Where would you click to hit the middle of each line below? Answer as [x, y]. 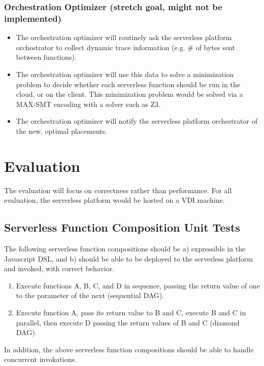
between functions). [46, 57]
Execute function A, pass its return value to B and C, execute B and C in [131, 312]
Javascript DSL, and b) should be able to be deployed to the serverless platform [128, 258]
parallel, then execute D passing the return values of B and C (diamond [128, 322]
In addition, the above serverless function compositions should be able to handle [129, 349]
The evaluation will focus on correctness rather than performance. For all [118, 190]
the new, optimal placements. [62, 131]
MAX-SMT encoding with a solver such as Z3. [88, 104]
